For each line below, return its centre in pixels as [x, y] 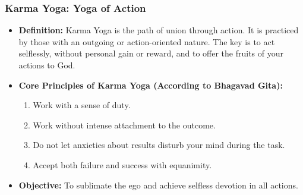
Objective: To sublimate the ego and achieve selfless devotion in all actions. [158, 185]
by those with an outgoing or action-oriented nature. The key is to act [147, 41]
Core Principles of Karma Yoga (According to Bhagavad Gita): [151, 85]
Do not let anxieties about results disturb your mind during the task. [159, 145]
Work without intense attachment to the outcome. [124, 125]
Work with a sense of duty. [82, 105]
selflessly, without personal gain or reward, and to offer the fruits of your [151, 53]
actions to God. [47, 65]
